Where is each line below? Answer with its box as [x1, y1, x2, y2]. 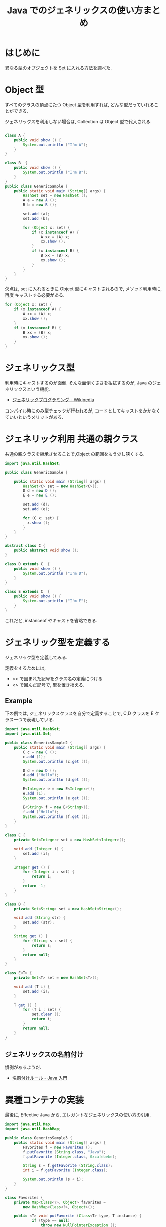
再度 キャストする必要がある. [5, 292, 65, 298]
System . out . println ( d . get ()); [23, 777, 91, 782]
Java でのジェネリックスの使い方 [7, 5, 143, 16]
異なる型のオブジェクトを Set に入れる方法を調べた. [5, 65, 112, 71]
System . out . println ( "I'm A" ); [23, 142, 88, 147]
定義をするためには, [5, 665, 46, 671]
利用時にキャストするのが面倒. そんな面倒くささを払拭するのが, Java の [5, 380, 153, 386]
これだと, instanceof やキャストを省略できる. [5, 617, 98, 623]
